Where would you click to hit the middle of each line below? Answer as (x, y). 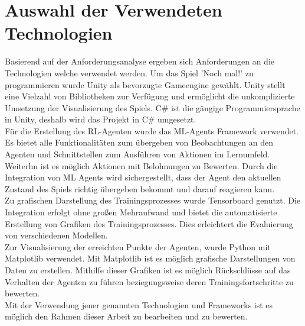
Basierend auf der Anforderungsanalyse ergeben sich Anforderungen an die (140, 61)
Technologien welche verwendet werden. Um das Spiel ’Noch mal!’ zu (129, 72)
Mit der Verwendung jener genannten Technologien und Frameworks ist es (139, 304)
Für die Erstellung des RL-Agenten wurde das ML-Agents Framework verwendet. (152, 130)
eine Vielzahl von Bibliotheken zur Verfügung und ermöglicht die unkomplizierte (150, 96)
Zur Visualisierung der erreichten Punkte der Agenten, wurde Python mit (138, 246)
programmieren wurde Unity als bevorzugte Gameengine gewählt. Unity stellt (145, 84)
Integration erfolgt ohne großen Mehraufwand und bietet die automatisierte (141, 212)
